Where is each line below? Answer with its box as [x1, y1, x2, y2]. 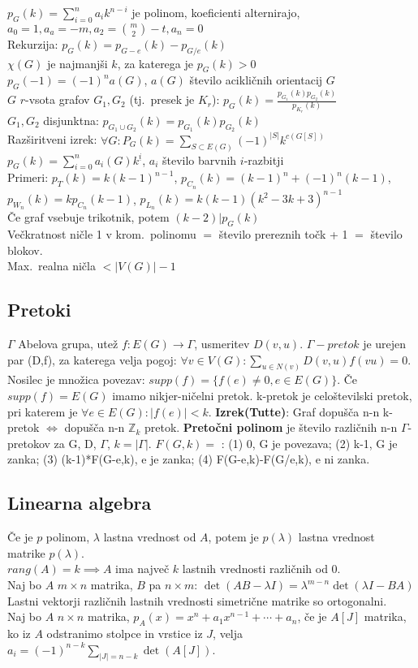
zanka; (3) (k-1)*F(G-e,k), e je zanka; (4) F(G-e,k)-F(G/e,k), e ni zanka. [7, 450, 370, 468]
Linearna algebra [7, 490, 152, 515]
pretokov [7, 434, 50, 451]
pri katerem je [7, 403, 78, 420]
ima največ [115, 560, 170, 577]
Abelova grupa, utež [18, 335, 119, 352]
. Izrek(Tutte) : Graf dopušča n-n [208, 403, 380, 420]
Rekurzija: [7, 35, 58, 52]
